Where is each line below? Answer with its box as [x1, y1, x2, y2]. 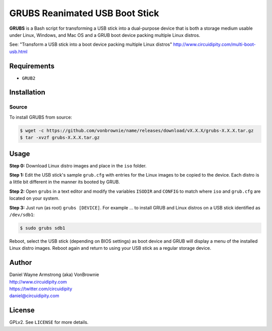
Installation [9, 88, 45, 97]
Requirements [9, 62, 55, 70]
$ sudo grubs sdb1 [20, 225, 65, 231]
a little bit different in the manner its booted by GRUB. [9, 179, 120, 185]
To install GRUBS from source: [9, 114, 73, 120]
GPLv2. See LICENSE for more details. [9, 319, 89, 325]
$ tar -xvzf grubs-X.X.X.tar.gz [20, 135, 100, 141]
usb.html [9, 48, 28, 54]
